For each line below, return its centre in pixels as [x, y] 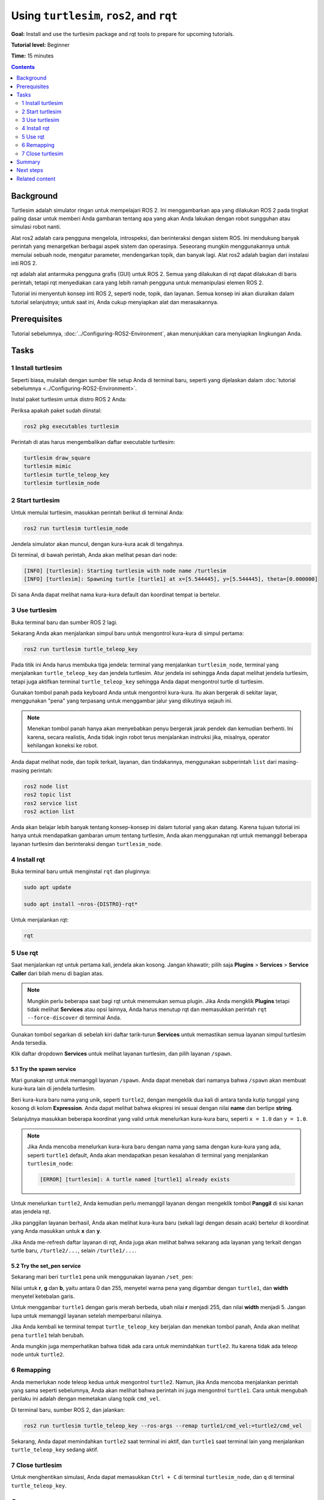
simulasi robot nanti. [36, 227]
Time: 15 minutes [32, 56]
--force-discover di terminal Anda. [74, 1018]
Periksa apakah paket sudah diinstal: [56, 410]
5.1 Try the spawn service [43, 1069]
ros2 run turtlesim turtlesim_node [76, 528]
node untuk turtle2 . [38, 1354]
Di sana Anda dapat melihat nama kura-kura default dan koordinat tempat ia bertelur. [116, 595]
